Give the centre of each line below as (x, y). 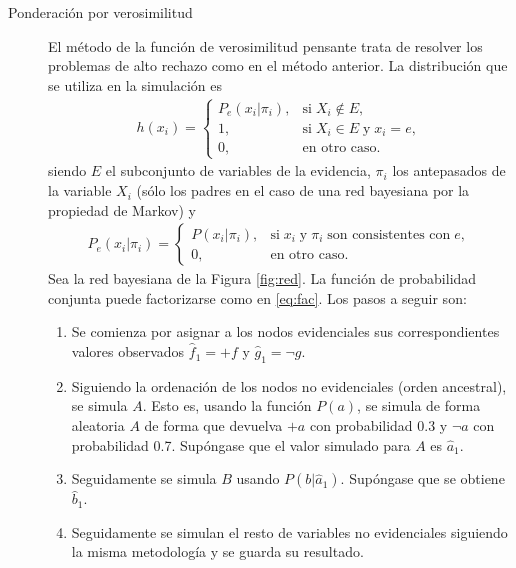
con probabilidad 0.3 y (378, 425)
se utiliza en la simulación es (135, 84)
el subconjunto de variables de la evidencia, (238, 170)
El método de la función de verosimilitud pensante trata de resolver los (265, 45)
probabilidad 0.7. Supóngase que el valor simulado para (241, 444)
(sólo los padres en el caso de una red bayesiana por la (303, 190)
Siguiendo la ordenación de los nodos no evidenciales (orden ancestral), (289, 385)
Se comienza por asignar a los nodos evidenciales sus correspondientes (285, 331)
